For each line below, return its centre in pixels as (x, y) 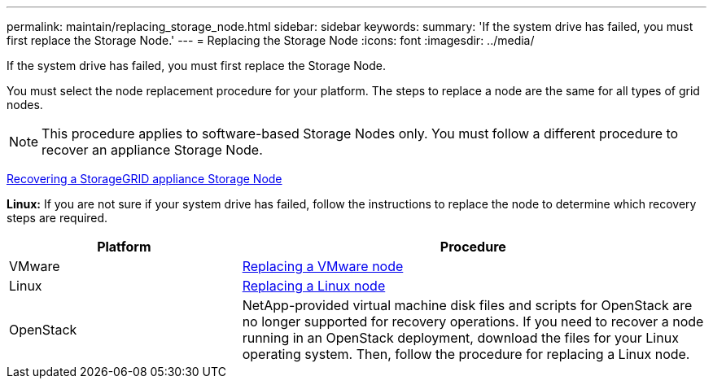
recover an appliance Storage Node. (152, 150)
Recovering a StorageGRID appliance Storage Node (144, 179)
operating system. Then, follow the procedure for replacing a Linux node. (466, 354)
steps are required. (57, 218)
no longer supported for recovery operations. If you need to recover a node (473, 322)
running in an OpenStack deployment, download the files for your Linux (460, 338)
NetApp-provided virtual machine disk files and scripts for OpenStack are (467, 305)
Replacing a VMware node (323, 266)
